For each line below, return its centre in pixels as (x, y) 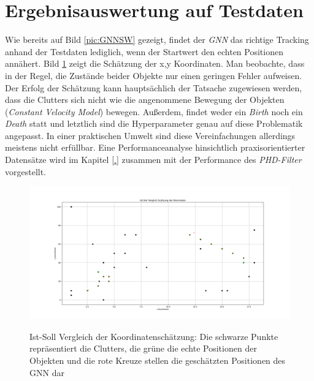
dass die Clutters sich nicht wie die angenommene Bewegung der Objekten (145, 100)
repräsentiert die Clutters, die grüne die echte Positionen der (143, 348)
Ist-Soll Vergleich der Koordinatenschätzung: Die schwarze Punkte (154, 336)
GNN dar (47, 372)
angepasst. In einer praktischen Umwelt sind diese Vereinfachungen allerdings (150, 135)
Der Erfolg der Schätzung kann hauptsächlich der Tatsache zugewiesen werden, (154, 87)
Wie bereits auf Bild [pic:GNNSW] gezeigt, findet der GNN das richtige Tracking (157, 40)
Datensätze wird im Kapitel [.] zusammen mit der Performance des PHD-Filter (153, 160)
